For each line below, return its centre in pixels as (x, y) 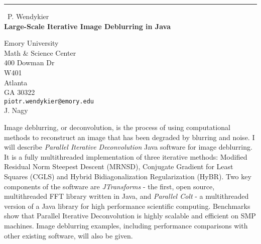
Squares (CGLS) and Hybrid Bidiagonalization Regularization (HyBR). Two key (128, 176)
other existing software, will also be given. (69, 235)
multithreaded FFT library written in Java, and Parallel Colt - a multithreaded (126, 196)
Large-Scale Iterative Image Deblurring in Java (87, 26)
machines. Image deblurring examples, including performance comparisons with (126, 225)
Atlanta (16, 82)
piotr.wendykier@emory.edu (49, 101)
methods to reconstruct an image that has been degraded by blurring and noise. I (129, 137)
